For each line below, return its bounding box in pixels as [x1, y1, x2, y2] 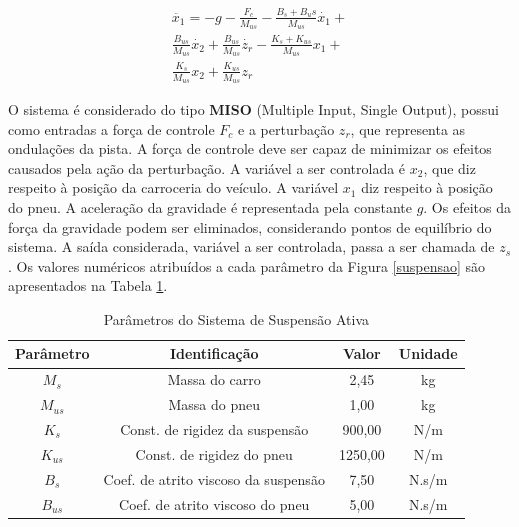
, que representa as [350, 118, 466, 139]
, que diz [423, 157, 476, 178]
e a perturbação [238, 118, 335, 139]
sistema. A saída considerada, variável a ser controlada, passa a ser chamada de [8, 236, 495, 257]
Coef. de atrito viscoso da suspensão [103, 468, 325, 489]
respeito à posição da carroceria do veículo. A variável [8, 177, 339, 198]
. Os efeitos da [423, 196, 511, 217]
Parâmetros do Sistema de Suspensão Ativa [103, 308, 370, 329]
